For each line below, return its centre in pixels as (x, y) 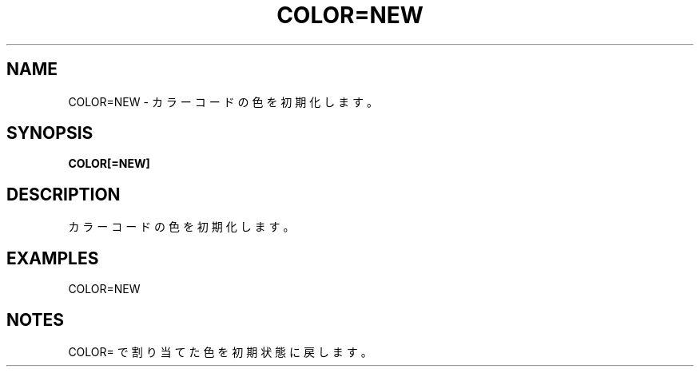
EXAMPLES (53, 258)
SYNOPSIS (50, 133)
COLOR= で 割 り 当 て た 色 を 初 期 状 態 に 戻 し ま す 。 (220, 351)
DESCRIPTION (64, 194)
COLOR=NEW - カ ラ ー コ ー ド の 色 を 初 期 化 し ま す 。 (223, 101)
